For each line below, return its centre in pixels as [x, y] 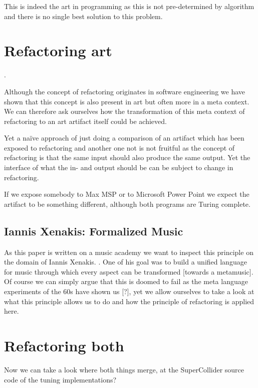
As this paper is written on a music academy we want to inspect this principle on [129, 252]
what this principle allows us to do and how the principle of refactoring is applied [129, 301]
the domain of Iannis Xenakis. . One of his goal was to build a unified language [125, 262]
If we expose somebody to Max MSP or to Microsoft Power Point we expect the [127, 194]
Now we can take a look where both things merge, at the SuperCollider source [124, 369]
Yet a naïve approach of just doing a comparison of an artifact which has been [124, 138]
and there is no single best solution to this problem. [83, 16]
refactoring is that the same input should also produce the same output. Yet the [127, 157]
